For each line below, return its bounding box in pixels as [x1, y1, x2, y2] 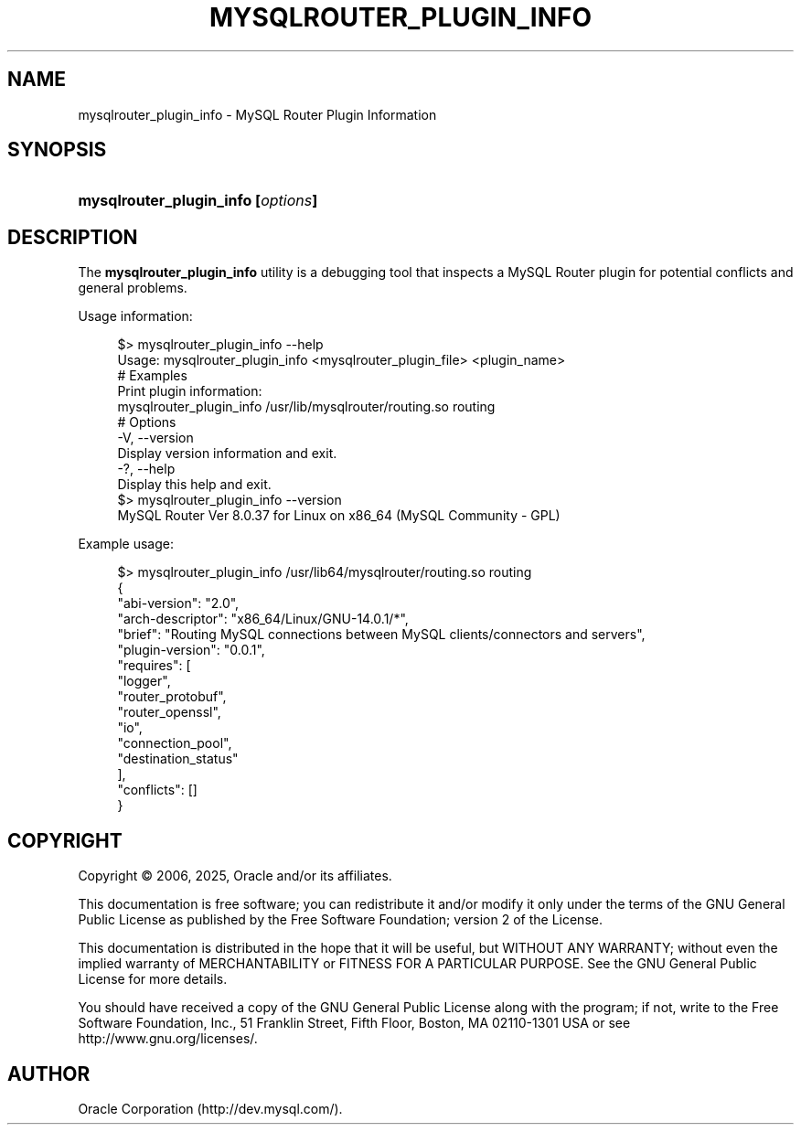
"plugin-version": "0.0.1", [117, 642, 265, 658]
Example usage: [78, 536, 174, 552]
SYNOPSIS [7, 138, 107, 162]
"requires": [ [117, 657, 191, 674]
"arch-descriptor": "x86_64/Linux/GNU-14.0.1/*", [117, 611, 409, 627]
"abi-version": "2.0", [117, 595, 240, 612]
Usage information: [78, 308, 193, 325]
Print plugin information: [117, 383, 262, 400]
